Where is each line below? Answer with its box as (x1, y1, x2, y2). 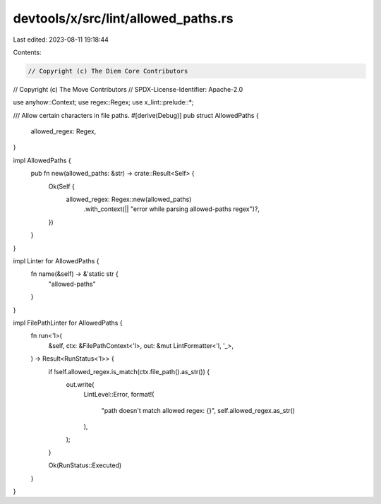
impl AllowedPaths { (13, 156, 72, 164)
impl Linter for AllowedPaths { (13, 256, 99, 265)
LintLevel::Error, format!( (83, 390, 155, 399)
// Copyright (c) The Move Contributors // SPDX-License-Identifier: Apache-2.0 (13, 85, 243, 93)
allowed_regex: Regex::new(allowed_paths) (66, 195, 192, 204)
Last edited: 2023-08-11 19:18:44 (13, 35, 109, 44)
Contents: (13, 48, 42, 56)
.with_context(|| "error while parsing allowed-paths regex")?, (83, 205, 260, 213)
